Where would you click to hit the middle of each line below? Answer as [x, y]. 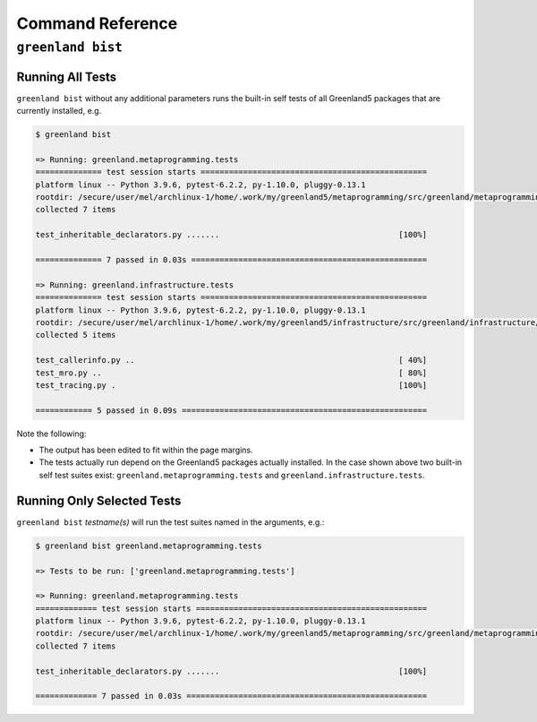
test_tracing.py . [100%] [231, 385]
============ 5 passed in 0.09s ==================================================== [231, 410]
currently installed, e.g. [59, 111]
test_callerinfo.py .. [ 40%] [231, 360]
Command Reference [97, 23]
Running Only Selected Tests [99, 500]
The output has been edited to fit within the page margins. [146, 450]
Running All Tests [66, 77]
